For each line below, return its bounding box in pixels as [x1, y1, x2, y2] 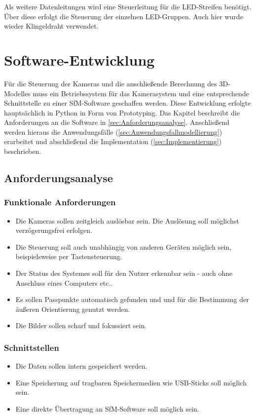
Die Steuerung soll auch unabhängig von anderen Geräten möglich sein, [15, 241, 232, 252]
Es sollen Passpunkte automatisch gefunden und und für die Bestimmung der [15, 294, 249, 304]
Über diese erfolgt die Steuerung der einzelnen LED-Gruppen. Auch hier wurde [4, 11, 243, 21]
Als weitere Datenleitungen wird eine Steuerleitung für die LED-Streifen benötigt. [4, 1, 252, 11]
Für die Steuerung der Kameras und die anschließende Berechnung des [4, 78, 217, 88]
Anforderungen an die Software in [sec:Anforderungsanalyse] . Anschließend [4, 117, 230, 127]
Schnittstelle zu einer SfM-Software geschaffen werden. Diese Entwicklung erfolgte [4, 98, 251, 108]
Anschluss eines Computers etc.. [15, 277, 113, 288]
